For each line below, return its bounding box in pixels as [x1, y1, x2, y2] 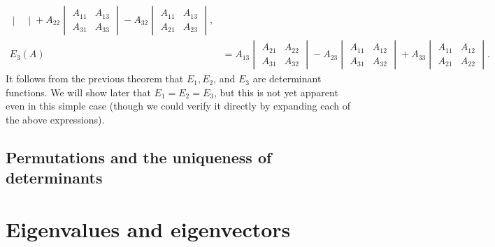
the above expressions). [6, 112, 105, 126]
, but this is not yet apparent [213, 84, 338, 99]
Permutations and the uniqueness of [6, 146, 272, 167]
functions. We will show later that [6, 84, 151, 99]
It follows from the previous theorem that [6, 71, 184, 86]
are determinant [252, 71, 322, 86]
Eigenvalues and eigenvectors [6, 214, 291, 243]
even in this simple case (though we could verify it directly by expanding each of [6, 98, 351, 113]
